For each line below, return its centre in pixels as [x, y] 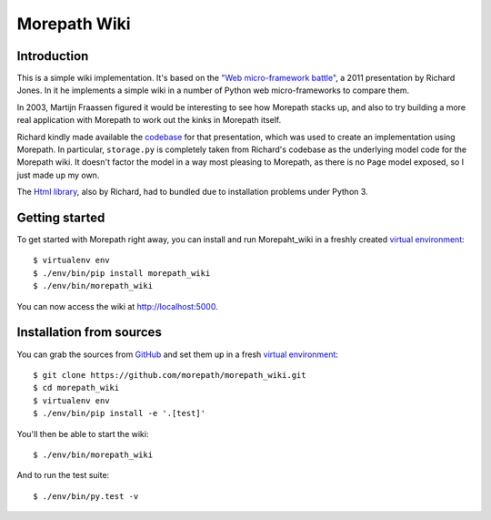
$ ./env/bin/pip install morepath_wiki [122, 273]
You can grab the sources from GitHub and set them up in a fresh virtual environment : [177, 354]
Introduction [53, 56]
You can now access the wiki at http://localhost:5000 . [117, 306]
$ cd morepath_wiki [76, 388]
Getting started [61, 218]
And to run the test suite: [63, 475]
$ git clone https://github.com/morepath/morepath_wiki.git [170, 375]
